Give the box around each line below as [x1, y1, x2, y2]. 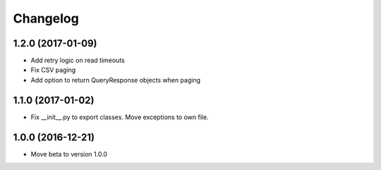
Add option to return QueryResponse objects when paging [30, 75, 201, 84]
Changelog [13, 11, 79, 26]
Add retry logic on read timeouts [30, 56, 125, 65]
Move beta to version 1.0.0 [30, 150, 108, 158]
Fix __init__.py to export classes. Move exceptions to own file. [30, 113, 209, 121]
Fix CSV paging [30, 66, 76, 74]
